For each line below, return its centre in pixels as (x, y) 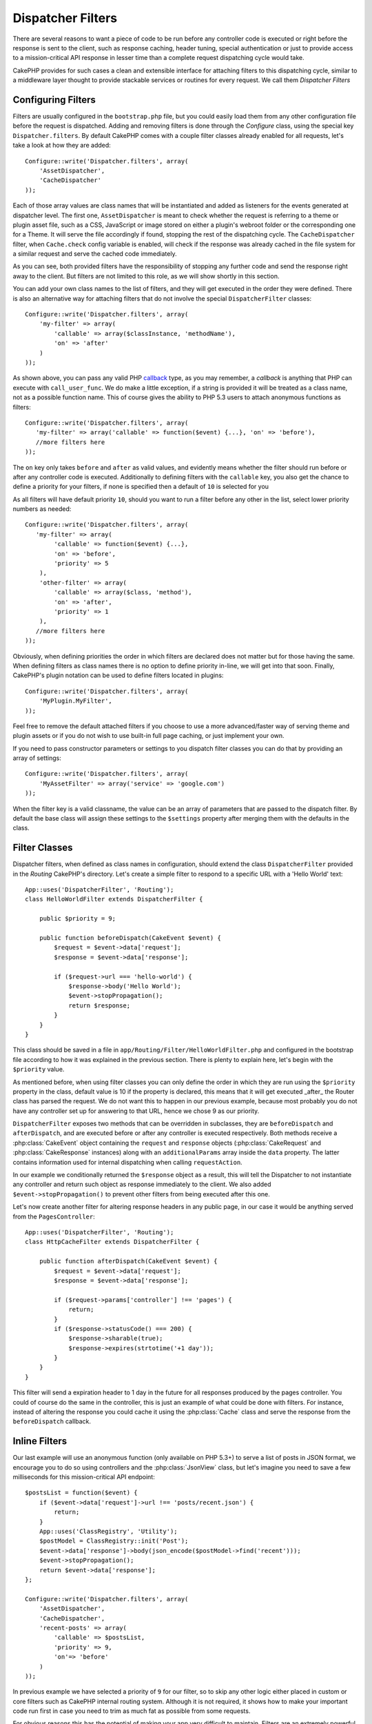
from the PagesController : (54, 1216)
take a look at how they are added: (62, 146)
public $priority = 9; (77, 919)
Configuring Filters (54, 100)
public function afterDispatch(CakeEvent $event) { (128, 1261)
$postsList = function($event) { (81, 1493)
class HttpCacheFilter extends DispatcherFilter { (112, 1242)
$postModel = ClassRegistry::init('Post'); (114, 1541)
